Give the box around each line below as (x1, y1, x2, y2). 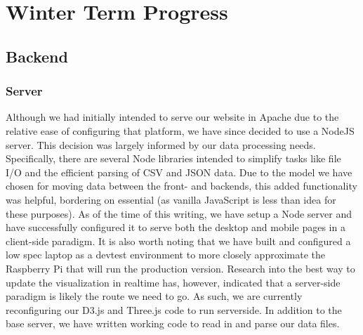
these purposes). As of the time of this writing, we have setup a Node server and (6, 206, 352, 221)
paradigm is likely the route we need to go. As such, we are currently (6, 289, 303, 303)
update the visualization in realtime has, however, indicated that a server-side (6, 275, 341, 289)
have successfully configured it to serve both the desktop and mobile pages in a (6, 220, 345, 235)
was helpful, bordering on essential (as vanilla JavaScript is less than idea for (6, 192, 336, 206)
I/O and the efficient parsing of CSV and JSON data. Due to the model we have (6, 164, 352, 179)
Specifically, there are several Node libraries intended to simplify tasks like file (6, 151, 341, 166)
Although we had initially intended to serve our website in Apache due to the (6, 110, 339, 124)
